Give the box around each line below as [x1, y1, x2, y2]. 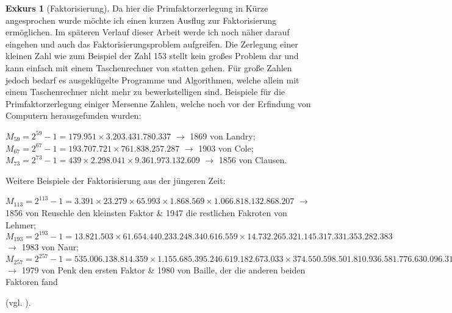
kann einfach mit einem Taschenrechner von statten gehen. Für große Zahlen [5, 61, 292, 74]
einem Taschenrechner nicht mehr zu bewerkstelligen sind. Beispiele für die [5, 85, 285, 98]
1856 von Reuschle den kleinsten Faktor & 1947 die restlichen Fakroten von [5, 206, 287, 219]
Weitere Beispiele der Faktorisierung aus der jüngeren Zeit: [5, 174, 226, 186]
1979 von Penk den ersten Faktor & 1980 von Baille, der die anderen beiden [21, 263, 306, 276]
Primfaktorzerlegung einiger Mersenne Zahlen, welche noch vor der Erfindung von [5, 97, 311, 110]
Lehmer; [5, 218, 37, 231]
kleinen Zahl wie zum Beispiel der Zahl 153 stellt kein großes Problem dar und [5, 49, 299, 62]
